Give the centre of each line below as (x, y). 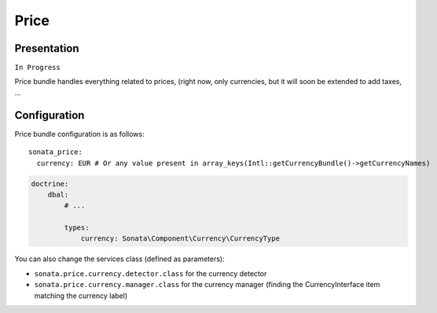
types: (77, 228)
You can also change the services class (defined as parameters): (119, 259)
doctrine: (50, 184)
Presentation (47, 48)
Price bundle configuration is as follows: (79, 134)
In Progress (37, 68)
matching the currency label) (81, 296)
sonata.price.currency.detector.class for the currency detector (151, 273)
